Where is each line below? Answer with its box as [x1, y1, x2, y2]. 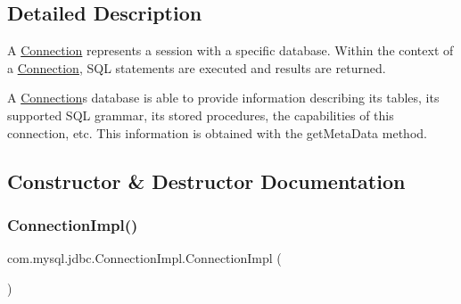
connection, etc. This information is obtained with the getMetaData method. [7, 123, 427, 142]
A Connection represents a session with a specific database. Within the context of [7, 41, 454, 60]
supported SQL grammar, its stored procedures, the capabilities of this [7, 105, 394, 124]
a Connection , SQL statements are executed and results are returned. [7, 58, 386, 77]
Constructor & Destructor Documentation [7, 167, 406, 194]
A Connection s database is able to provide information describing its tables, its [7, 88, 440, 107]
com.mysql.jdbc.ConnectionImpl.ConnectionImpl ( [7, 249, 282, 267]
